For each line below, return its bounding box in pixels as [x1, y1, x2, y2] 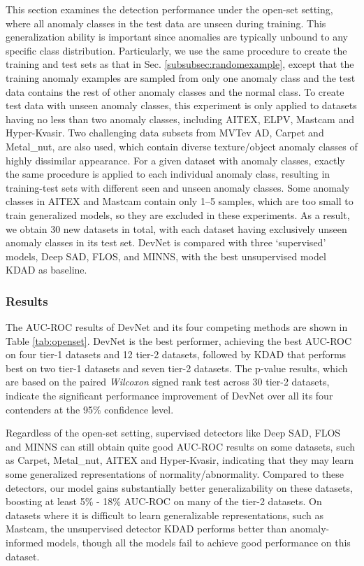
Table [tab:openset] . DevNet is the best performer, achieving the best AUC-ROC [6, 333, 352, 348]
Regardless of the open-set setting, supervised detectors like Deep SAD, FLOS [6, 425, 341, 440]
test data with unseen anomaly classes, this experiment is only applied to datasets [6, 98, 357, 113]
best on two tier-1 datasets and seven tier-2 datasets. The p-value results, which [6, 360, 348, 375]
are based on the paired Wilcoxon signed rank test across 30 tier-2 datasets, [6, 374, 330, 389]
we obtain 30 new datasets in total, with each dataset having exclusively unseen [6, 221, 347, 236]
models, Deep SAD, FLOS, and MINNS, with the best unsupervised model [6, 248, 326, 263]
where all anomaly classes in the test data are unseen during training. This [6, 15, 326, 30]
